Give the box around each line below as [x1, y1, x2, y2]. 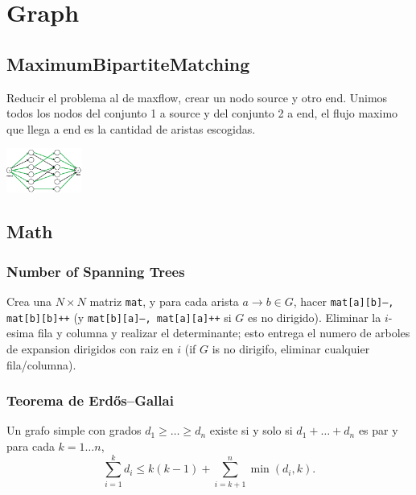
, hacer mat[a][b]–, [293, 293, 394, 310]
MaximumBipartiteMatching [6, 51, 250, 76]
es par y [358, 422, 398, 439]
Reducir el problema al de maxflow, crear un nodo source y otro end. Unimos [6, 89, 388, 105]
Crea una [6, 293, 52, 310]
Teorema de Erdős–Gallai [6, 390, 174, 410]
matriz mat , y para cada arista [89, 293, 239, 310]
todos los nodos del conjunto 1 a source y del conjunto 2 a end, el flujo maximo [6, 105, 398, 122]
